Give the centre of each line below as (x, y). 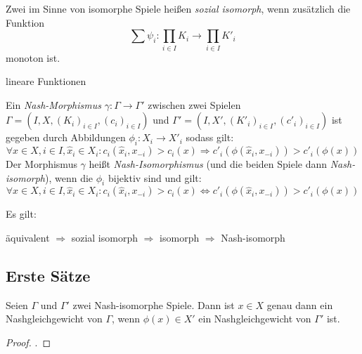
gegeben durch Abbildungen (66, 137)
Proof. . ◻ (28, 342)
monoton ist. (33, 57)
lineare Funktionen (46, 81)
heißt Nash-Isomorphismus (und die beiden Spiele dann (208, 164)
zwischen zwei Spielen (194, 104)
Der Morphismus (41, 164)
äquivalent (28, 238)
